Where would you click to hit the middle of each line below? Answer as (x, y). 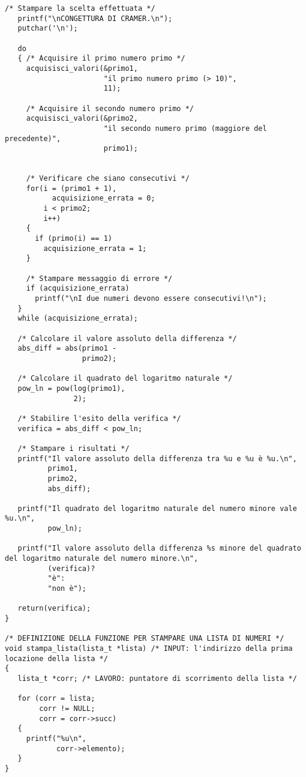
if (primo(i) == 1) (73, 239)
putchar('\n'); (48, 29)
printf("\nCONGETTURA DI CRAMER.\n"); (95, 18)
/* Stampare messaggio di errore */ (99, 278)
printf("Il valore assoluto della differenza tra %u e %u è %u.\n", (157, 458)
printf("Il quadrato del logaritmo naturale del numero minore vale (157, 508)
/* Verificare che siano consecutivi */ (108, 179)
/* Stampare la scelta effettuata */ (80, 8)
